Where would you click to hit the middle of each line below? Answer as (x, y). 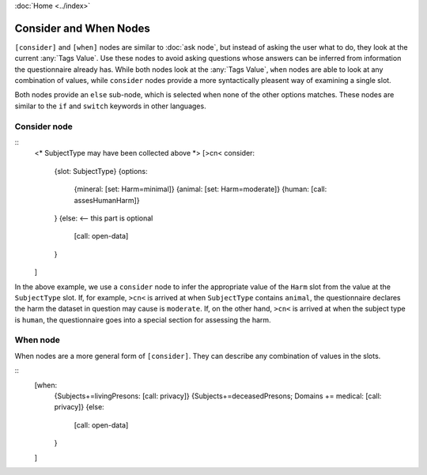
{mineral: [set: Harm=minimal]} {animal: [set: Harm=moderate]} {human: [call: (200, 189)
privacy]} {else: (79, 407)
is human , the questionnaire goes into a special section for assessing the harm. (143, 319)
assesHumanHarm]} (107, 200)
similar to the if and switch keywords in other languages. (110, 106)
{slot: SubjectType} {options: (101, 171)
